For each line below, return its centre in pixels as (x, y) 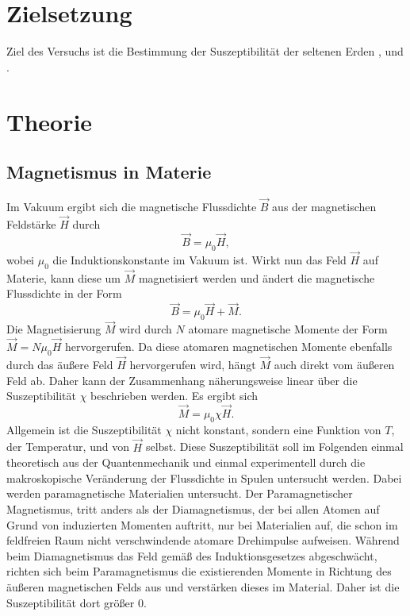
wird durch (146, 329)
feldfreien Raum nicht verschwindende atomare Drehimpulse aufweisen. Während (203, 540)
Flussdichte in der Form (64, 293)
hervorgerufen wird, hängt (193, 365)
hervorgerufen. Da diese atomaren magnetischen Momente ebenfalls (228, 346)
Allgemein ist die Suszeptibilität (84, 429)
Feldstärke (31, 223)
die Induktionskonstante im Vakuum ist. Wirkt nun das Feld (199, 259)
